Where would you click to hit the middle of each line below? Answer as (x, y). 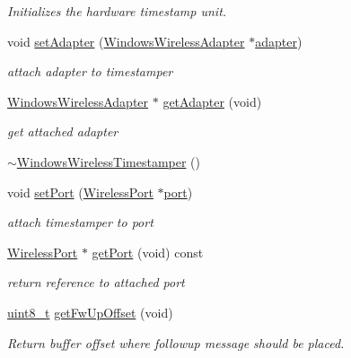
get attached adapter (63, 131)
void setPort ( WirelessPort (80, 192)
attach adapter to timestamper (90, 71)
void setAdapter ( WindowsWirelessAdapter (126, 41)
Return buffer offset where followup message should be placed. (176, 342)
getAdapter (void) (212, 101)
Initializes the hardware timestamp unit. (117, 11)
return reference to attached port (96, 282)
